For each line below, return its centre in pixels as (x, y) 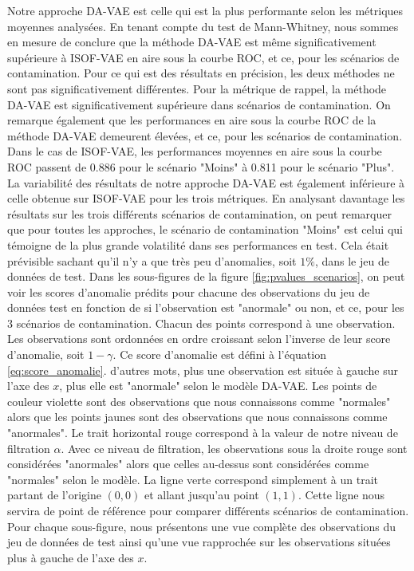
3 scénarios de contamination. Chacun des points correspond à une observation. (201, 323)
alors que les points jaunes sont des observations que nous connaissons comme (197, 417)
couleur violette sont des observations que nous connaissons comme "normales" (199, 401)
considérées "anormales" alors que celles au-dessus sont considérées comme (188, 464)
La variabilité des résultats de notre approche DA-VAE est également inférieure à (206, 182)
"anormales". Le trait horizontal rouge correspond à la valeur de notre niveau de (203, 433)
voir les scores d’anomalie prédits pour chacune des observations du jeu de (189, 291)
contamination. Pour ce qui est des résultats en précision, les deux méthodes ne (201, 73)
